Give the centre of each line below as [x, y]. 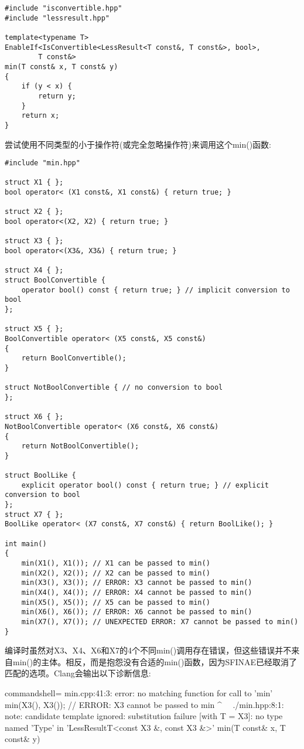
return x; [40, 116]
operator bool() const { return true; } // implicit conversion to [156, 290]
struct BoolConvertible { [55, 280]
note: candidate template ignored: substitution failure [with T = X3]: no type [144, 716]
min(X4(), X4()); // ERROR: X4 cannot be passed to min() [137, 593]
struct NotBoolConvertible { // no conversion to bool [114, 388]
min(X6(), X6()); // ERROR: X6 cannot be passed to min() [137, 612]
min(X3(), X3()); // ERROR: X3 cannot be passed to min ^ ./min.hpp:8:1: [144, 704]
